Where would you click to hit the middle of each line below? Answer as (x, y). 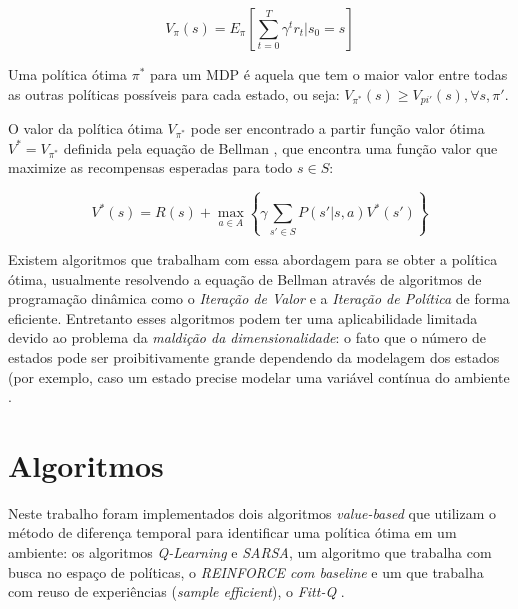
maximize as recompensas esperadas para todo (150, 167)
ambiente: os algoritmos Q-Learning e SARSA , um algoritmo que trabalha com (250, 552)
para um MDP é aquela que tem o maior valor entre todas (329, 74)
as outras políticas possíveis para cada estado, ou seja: (174, 93)
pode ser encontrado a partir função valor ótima (337, 128)
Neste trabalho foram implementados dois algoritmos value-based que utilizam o (252, 512)
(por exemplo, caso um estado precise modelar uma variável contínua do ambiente (259, 376)
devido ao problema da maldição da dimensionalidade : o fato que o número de (247, 337)
